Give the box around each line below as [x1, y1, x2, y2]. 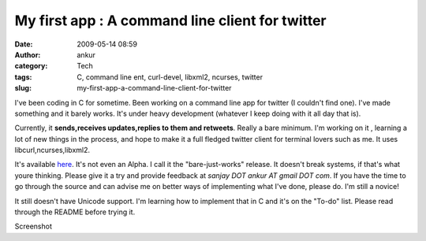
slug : [14, 83, 32, 93]
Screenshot [14, 221, 53, 232]
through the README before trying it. [14, 207, 136, 217]
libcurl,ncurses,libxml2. [14, 146, 91, 155]
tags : [14, 72, 32, 82]
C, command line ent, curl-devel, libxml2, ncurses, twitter [77, 72, 263, 82]
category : [14, 61, 48, 71]
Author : [14, 50, 41, 59]
